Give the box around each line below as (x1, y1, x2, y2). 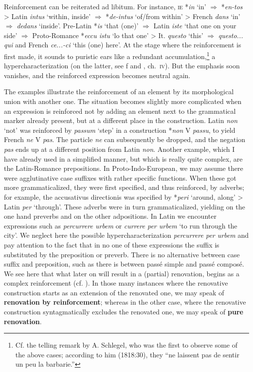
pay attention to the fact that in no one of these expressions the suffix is (4, 239, 219, 249)
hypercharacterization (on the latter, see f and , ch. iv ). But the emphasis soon (4, 61, 240, 71)
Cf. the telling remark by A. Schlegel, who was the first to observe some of (15, 340, 237, 350)
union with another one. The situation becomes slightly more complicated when (4, 96, 242, 106)
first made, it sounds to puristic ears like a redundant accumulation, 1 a (4, 49, 216, 61)
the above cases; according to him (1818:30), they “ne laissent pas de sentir (15, 349, 239, 359)
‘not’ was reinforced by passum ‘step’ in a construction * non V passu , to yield (4, 124, 235, 135)
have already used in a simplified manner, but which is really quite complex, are (4, 153, 243, 164)
